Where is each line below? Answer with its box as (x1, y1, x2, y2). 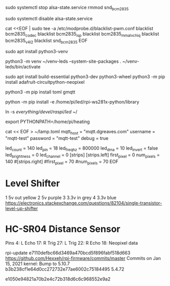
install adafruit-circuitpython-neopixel (5, 79, 85, 85)
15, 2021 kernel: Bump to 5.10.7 (5, 260, 70, 267)
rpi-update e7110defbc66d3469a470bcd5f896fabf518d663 (5, 250, 131, 256)
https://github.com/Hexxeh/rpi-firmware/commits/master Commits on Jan (5, 255, 161, 261)
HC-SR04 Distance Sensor (5, 223, 120, 234)
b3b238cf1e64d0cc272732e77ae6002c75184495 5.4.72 (5, 266, 125, 272)
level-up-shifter (5, 205, 38, 211)
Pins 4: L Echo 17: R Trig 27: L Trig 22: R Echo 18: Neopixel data (5, 240, 138, 246)
